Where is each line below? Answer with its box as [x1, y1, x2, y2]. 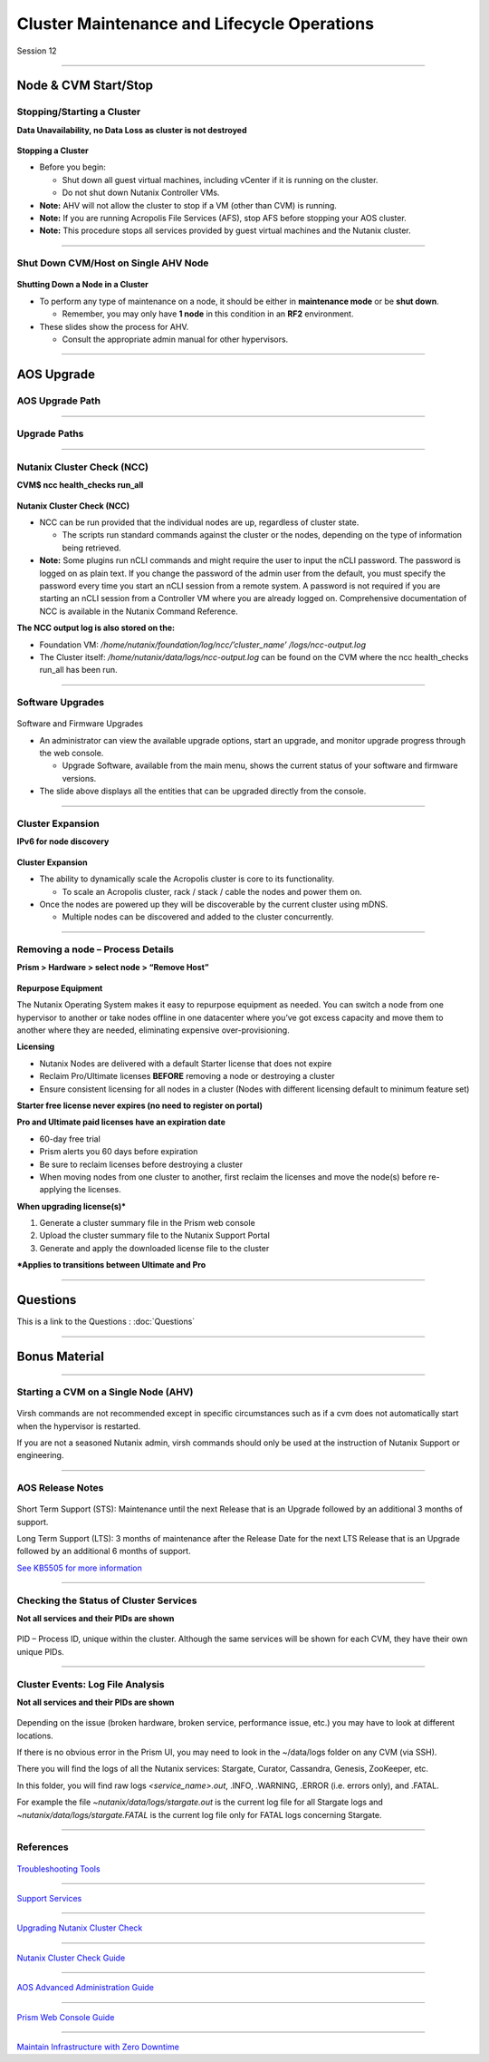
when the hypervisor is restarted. [16, 1420, 140, 1432]
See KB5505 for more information [16, 1562, 142, 1573]
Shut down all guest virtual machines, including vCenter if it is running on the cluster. [62, 174, 379, 185]
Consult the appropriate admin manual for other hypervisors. [62, 334, 289, 345]
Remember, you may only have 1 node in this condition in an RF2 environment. [62, 308, 354, 319]
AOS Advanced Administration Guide [16, 1982, 154, 1993]
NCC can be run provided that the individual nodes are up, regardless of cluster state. [39, 517, 360, 528]
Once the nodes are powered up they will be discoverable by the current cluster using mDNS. [39, 899, 388, 909]
